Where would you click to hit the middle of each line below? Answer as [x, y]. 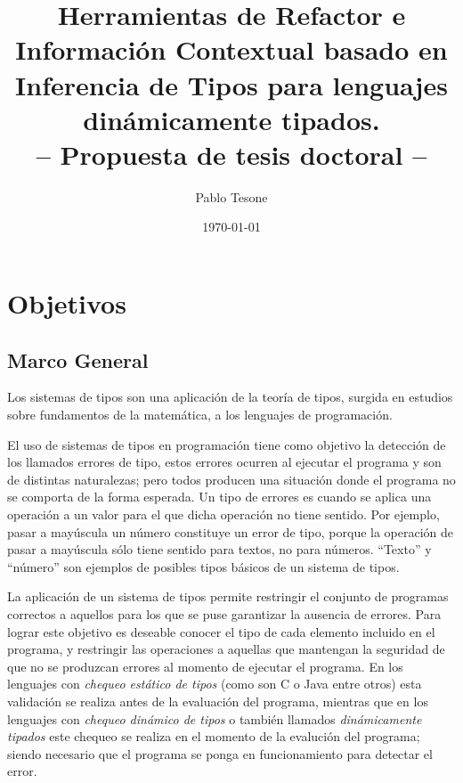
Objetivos [67, 303]
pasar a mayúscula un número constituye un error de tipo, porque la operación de [231, 531]
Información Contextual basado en [231, 49]
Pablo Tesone [231, 196]
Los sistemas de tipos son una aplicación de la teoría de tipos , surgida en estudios [230, 397]
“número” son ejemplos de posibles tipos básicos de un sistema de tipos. [203, 566]
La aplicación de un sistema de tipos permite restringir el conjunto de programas [228, 596]
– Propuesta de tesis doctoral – [231, 154]
